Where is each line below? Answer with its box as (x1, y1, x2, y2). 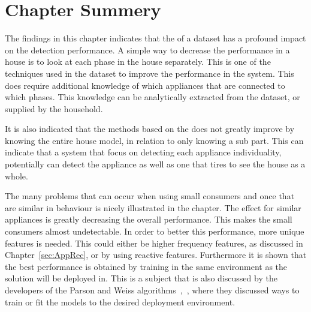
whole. (5, 169, 28, 182)
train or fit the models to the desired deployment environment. (5, 295, 235, 308)
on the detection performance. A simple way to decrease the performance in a (5, 43, 290, 56)
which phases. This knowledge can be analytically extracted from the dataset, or (5, 91, 300, 103)
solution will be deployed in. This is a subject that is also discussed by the (5, 272, 277, 284)
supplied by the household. (5, 102, 103, 115)
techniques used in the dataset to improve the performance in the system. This (5, 67, 294, 79)
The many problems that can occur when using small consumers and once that (5, 190, 295, 202)
